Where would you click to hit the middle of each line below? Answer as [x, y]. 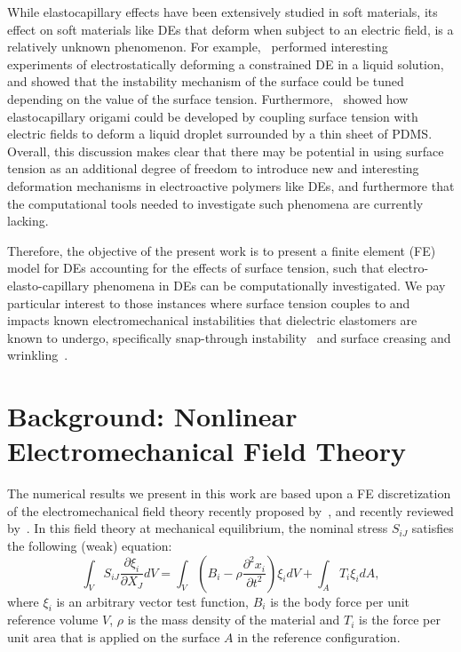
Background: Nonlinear [152, 416]
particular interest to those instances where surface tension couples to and [209, 302]
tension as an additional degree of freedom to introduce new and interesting [213, 168]
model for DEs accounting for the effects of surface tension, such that [196, 268]
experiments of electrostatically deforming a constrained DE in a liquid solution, [226, 64]
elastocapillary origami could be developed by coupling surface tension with [213, 116]
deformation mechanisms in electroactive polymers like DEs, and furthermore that [231, 185]
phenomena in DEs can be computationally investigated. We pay [269, 285]
